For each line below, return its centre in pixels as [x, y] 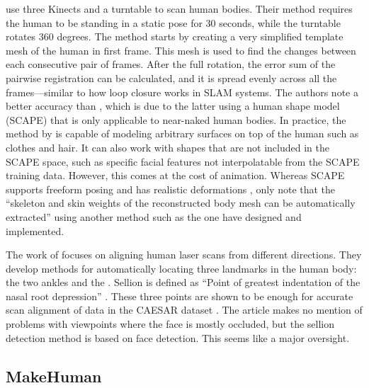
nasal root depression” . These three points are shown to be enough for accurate [180, 296]
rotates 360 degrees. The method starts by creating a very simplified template [175, 36]
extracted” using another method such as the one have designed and [154, 216]
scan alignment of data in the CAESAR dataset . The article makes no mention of [184, 310]
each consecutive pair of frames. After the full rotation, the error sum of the [171, 64]
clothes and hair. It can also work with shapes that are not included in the [168, 147]
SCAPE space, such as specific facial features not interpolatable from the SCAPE [183, 161]
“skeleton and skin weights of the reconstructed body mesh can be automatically [181, 203]
